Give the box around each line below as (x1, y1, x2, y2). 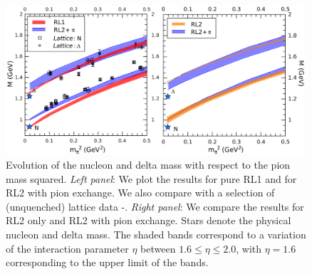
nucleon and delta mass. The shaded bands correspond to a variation (6, 227, 306, 242)
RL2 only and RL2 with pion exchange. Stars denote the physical (6, 213, 291, 228)
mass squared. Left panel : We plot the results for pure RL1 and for (6, 171, 297, 186)
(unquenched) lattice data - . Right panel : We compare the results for (6, 199, 304, 214)
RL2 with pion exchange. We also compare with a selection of (6, 185, 275, 200)
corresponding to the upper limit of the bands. (6, 255, 209, 270)
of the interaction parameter (6, 241, 129, 255)
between (140, 241, 176, 255)
